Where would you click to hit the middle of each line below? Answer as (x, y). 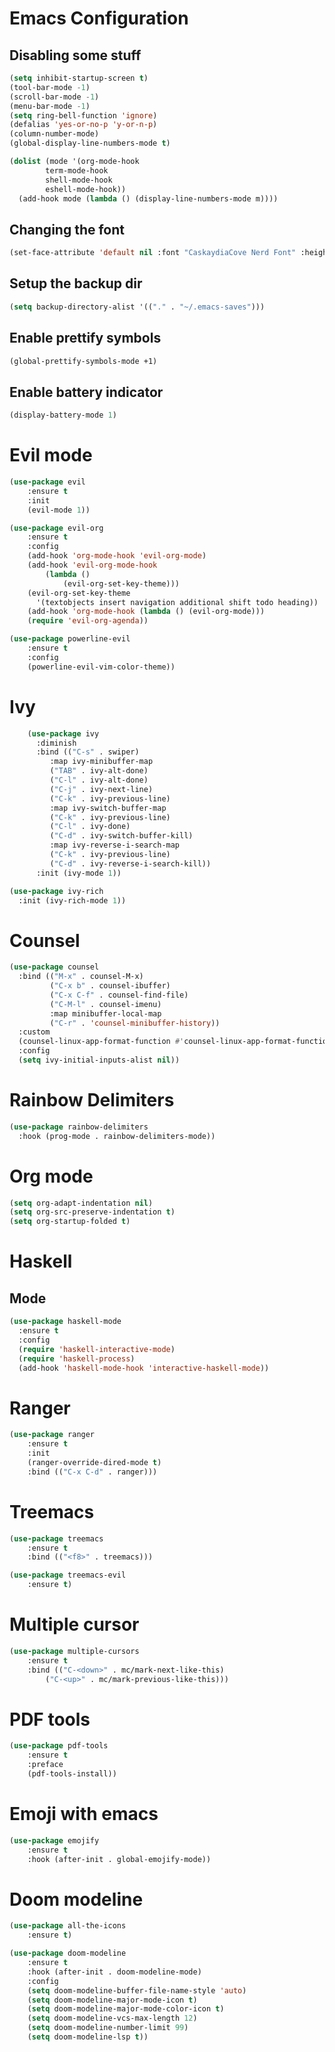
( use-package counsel (54, 967)
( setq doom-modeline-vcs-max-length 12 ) (112, 2018)
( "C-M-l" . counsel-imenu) (105, 1004)
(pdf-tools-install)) (72, 1774)
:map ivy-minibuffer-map (101, 762)
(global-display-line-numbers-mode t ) (90, 143)
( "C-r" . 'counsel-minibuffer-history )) (135, 1023)
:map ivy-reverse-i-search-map (115, 845)
